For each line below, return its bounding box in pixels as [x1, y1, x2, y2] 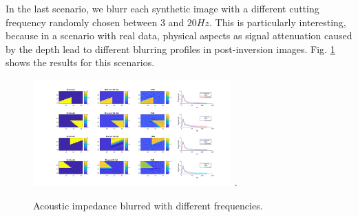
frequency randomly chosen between [6, 14, 158, 29]
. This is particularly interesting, [209, 14, 346, 29]
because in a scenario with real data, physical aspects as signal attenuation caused [6, 28, 352, 43]
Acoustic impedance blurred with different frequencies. [33, 198, 263, 212]
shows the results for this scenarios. [6, 55, 155, 70]
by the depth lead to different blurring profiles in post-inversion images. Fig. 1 [6, 41, 335, 56]
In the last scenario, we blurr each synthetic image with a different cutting [6, 1, 319, 15]
